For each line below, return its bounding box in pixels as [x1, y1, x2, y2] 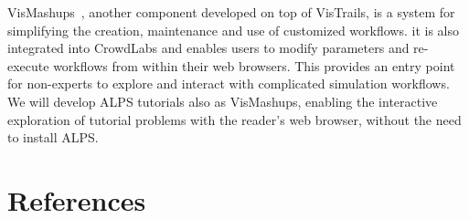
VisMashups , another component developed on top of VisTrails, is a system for [7, 3, 455, 21]
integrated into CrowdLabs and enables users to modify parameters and [7, 38, 410, 57]
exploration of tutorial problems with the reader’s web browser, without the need [7, 109, 462, 129]
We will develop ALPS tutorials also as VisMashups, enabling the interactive [7, 91, 438, 110]
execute [7, 56, 49, 75]
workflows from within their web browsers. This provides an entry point [53, 56, 455, 75]
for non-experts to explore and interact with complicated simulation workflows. [7, 74, 450, 93]
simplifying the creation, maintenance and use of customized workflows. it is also [7, 20, 460, 39]
